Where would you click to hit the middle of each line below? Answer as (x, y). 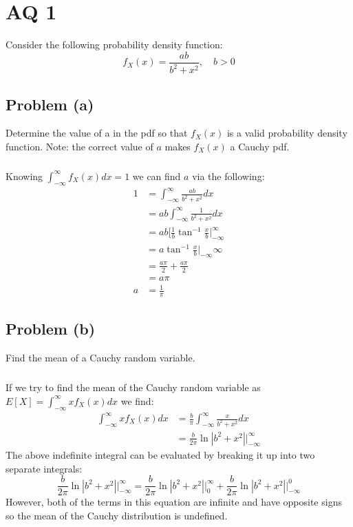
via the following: (228, 176)
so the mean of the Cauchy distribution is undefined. (117, 515)
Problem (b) (51, 329)
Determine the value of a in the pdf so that (97, 133)
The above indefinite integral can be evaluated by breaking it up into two (160, 454)
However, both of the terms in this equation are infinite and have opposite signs (174, 502)
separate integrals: (44, 468)
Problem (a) (50, 104)
